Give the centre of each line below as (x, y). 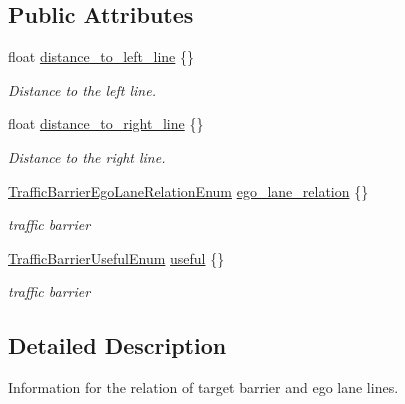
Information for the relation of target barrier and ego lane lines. (203, 387)
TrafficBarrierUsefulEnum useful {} (116, 257)
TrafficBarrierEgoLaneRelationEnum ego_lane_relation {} (188, 190)
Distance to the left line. (82, 89)
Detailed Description (117, 345)
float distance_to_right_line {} (106, 123)
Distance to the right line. (87, 156)
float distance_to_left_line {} (101, 56)
